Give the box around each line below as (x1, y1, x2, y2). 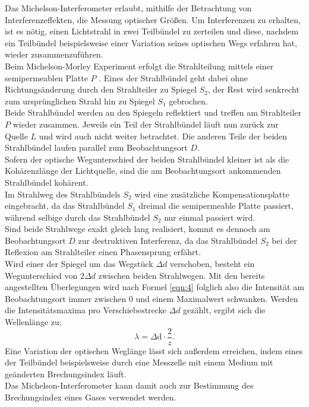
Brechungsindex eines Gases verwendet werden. (5, 391, 176, 403)
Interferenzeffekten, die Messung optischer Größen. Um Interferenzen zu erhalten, (5, 13, 301, 26)
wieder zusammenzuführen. (5, 48, 103, 61)
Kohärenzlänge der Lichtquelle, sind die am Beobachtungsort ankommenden (5, 164, 281, 177)
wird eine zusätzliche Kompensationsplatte (134, 187, 289, 200)
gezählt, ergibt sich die (183, 304, 266, 316)
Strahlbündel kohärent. (5, 176, 89, 188)
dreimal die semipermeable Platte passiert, (138, 199, 294, 212)
